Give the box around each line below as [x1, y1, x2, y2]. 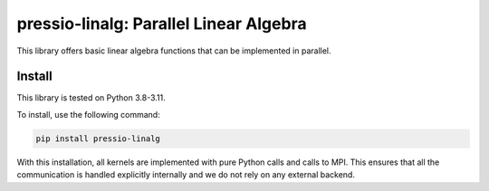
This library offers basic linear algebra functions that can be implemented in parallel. [16, 45, 331, 56]
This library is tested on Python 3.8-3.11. [16, 92, 167, 103]
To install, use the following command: [16, 109, 160, 119]
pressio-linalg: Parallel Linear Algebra [16, 14, 307, 33]
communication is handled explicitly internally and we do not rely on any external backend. [16, 169, 355, 180]
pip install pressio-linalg [35, 133, 160, 144]
